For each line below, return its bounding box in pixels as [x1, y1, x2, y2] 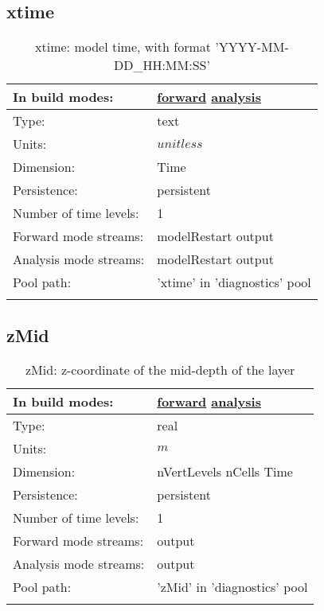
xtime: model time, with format [35, 37, 211, 56]
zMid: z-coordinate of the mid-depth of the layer [25, 360, 295, 379]
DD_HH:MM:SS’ [113, 56, 210, 75]
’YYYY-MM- [215, 37, 289, 56]
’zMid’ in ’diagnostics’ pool [157, 578, 308, 597]
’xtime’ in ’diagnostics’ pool [157, 273, 311, 292]
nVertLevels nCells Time [157, 462, 293, 481]
